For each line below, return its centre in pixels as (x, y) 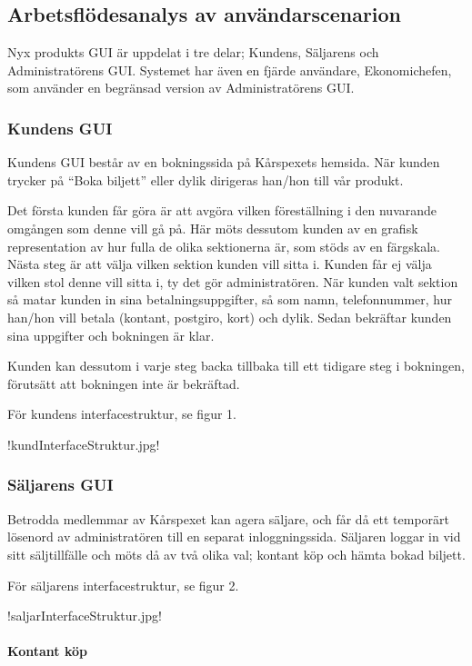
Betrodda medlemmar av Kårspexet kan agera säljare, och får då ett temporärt (228, 518)
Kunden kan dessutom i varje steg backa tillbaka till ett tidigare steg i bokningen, (236, 366)
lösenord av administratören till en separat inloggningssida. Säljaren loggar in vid (234, 537)
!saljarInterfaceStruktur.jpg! (85, 616)
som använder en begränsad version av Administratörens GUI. (181, 88)
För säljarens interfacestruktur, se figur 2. (123, 585)
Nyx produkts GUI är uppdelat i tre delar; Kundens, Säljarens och (193, 52)
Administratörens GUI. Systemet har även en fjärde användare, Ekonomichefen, (230, 70)
